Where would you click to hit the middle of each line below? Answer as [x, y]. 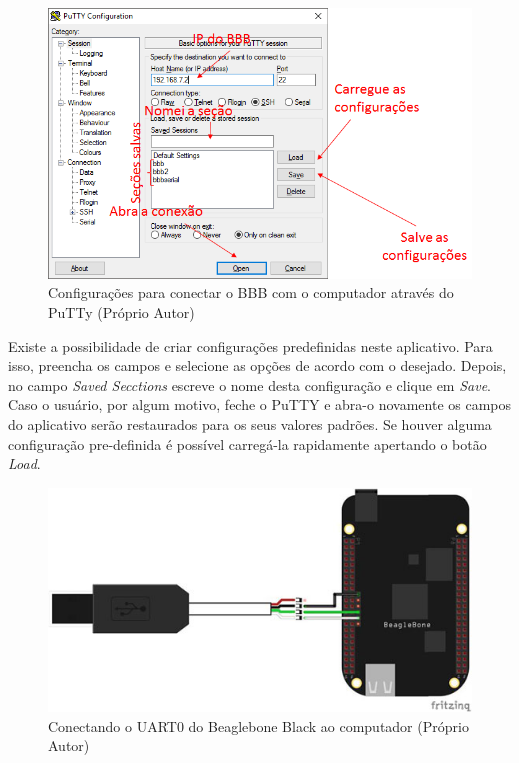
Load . [24, 463]
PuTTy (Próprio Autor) [121, 312]
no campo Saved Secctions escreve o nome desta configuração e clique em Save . [250, 384]
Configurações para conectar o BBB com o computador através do [251, 292]
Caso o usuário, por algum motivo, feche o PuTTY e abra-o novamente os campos [260, 404]
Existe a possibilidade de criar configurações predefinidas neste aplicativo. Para [250, 345]
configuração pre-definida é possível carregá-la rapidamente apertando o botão [247, 443]
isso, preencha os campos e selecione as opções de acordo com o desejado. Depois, [257, 365]
